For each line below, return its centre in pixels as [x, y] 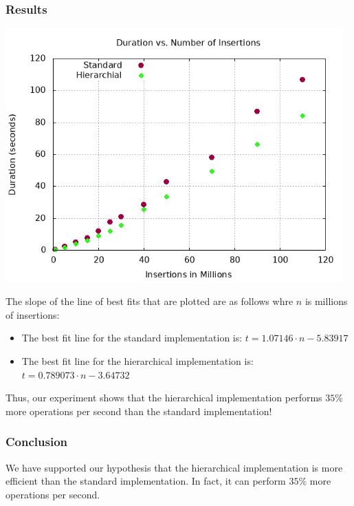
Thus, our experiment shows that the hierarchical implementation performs [164, 398]
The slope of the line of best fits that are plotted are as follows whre [150, 301]
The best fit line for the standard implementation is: [132, 338]
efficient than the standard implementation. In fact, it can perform [146, 481]
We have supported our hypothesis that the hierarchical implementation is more [174, 467]
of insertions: [33, 314]
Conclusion [36, 442]
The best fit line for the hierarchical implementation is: [137, 361]
